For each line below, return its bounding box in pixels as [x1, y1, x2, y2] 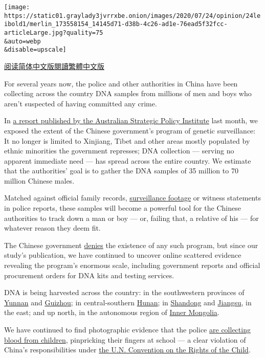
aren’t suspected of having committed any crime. [4, 98, 157, 108]
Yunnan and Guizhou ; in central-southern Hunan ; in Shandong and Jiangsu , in [4, 297, 252, 307]
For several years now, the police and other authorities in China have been [4, 78, 238, 88]
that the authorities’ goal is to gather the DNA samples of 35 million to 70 [4, 165, 238, 176]
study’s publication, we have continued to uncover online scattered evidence [4, 250, 241, 260]
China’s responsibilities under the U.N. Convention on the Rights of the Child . [4, 344, 251, 355]
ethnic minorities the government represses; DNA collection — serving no [4, 145, 234, 156]
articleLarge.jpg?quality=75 [4, 29, 103, 36]
